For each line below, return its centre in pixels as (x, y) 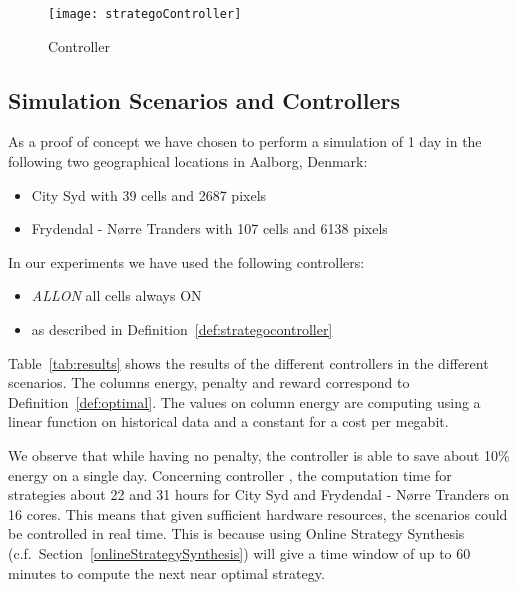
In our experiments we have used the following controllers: (186, 261)
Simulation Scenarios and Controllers (204, 99)
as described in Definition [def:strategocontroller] (182, 329)
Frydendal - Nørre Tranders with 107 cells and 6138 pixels (209, 228)
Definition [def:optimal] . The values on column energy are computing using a (244, 401)
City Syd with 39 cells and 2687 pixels (149, 194)
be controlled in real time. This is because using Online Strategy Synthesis (236, 533)
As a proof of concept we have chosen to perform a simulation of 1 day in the (245, 141)
